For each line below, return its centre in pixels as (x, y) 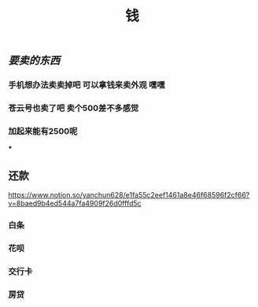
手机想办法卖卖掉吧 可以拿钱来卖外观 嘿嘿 (87, 85)
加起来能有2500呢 (43, 131)
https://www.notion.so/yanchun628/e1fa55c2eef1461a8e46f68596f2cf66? (129, 195)
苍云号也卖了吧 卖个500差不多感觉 (74, 109)
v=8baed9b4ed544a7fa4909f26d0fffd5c (75, 203)
